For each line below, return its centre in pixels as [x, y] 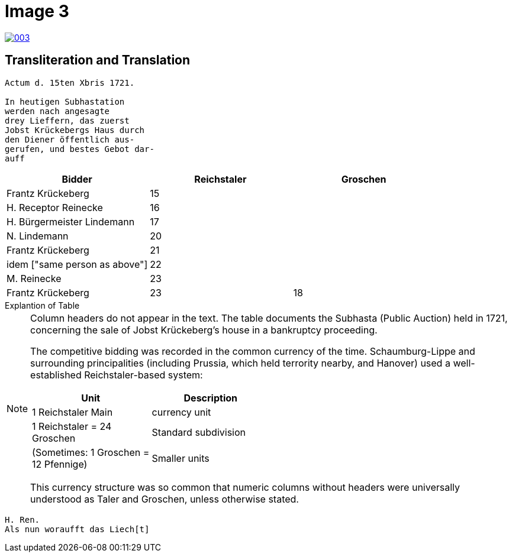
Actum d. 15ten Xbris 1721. [70, 82]
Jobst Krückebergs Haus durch [75, 130]
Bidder [77, 179]
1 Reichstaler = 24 [72, 426]
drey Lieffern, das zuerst [67, 120]
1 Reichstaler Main [73, 412]
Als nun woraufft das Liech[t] [77, 529]
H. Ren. [22, 519]
